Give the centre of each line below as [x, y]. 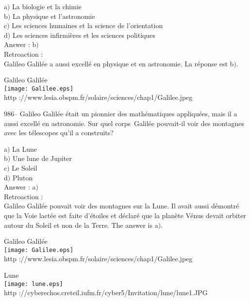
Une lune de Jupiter [42, 158]
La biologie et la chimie [47, 6]
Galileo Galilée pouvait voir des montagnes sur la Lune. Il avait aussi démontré [122, 206]
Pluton [23, 177]
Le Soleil [25, 167]
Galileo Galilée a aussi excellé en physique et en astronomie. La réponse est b [119, 63]
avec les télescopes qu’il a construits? [59, 133]
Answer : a [20, 187]
